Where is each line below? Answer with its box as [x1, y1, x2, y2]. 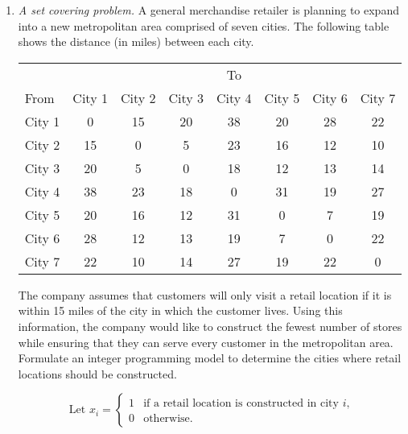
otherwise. [143, 413, 193, 425]
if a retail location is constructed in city [143, 398, 339, 410]
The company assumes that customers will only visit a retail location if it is [18, 286, 392, 303]
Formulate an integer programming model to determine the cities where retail [18, 349, 402, 366]
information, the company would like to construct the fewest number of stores [18, 317, 402, 334]
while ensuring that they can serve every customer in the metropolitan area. [18, 333, 394, 350]
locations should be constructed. [18, 365, 177, 382]
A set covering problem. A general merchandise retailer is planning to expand [18, 2, 399, 18]
